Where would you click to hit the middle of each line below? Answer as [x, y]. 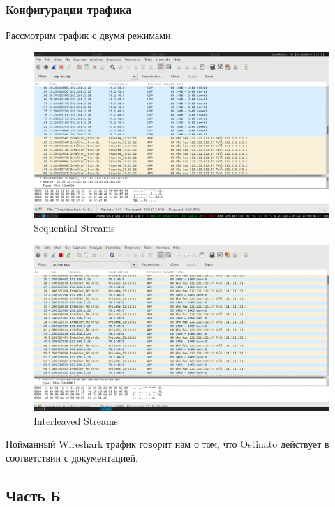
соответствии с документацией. [72, 457]
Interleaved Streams [76, 420]
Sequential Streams [74, 228]
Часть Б [33, 495]
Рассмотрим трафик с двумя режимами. [90, 35]
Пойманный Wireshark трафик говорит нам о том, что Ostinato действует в [167, 444]
